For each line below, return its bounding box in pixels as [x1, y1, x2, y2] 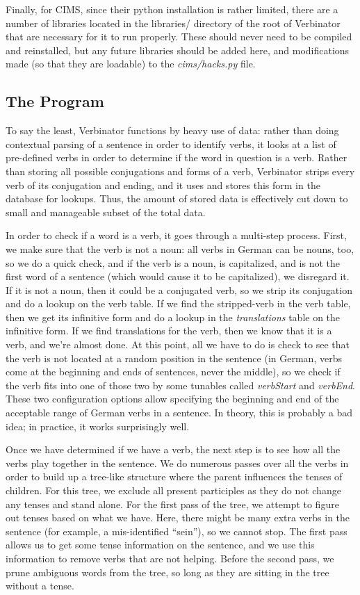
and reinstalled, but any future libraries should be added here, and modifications [6, 42, 350, 57]
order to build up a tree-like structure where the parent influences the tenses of [6, 469, 343, 484]
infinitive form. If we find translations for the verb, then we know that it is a [6, 323, 332, 338]
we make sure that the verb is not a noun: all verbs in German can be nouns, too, [6, 241, 354, 256]
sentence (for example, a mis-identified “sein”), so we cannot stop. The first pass [6, 523, 347, 538]
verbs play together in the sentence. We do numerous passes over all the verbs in [6, 455, 349, 470]
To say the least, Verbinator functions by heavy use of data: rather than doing [6, 123, 339, 138]
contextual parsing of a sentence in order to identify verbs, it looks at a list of [6, 136, 336, 151]
